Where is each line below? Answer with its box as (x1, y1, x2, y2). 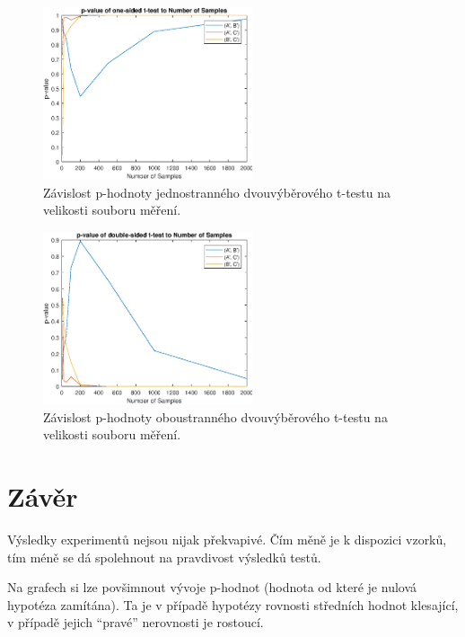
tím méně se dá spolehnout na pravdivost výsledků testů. (7, 547, 321, 566)
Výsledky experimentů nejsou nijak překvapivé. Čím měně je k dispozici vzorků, (7, 529, 447, 548)
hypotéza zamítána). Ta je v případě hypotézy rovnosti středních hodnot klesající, (7, 595, 459, 614)
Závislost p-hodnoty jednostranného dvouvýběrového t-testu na (43, 182, 390, 201)
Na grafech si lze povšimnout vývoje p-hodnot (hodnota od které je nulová (7, 578, 417, 597)
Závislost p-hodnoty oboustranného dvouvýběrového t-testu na (43, 407, 388, 426)
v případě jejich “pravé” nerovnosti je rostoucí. (7, 613, 264, 632)
